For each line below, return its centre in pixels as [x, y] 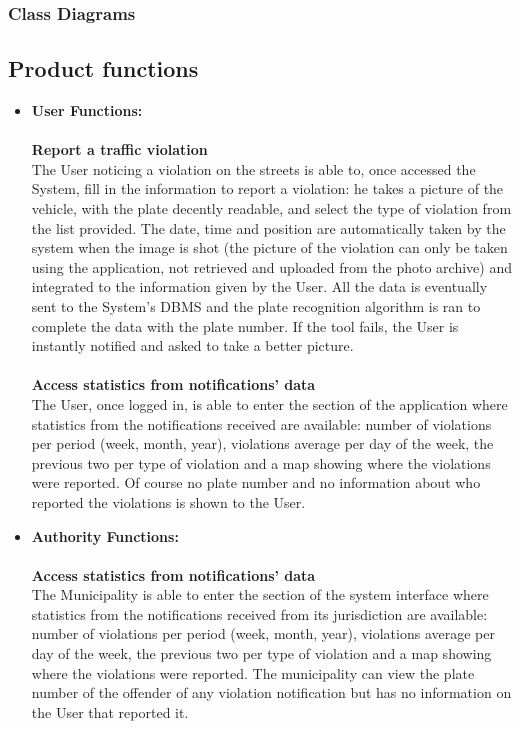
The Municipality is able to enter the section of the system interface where [260, 594]
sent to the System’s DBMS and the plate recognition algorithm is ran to [256, 305]
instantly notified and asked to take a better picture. [192, 345]
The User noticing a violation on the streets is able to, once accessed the [253, 168]
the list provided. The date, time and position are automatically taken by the [268, 227]
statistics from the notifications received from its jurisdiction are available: [259, 613]
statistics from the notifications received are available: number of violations [261, 423]
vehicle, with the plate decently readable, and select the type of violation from [271, 208]
